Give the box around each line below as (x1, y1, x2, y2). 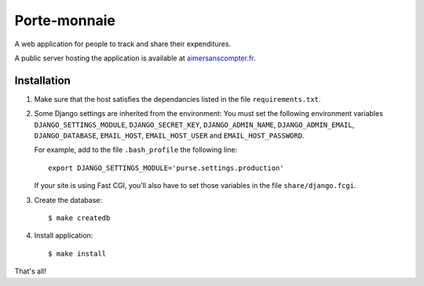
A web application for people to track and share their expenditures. (14, 39, 232, 49)
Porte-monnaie (14, 12, 115, 29)
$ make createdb (48, 213, 111, 223)
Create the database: (34, 195, 103, 205)
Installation (14, 74, 71, 87)
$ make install (48, 249, 107, 258)
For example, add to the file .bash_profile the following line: (34, 145, 238, 154)
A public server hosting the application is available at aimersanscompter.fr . (14, 53, 256, 63)
